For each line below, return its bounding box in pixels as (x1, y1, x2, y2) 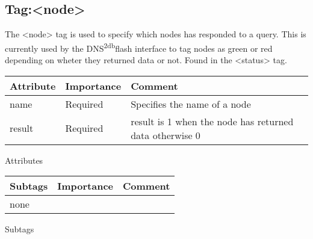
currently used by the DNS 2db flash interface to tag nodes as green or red (5, 40, 273, 54)
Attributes (5, 154, 43, 166)
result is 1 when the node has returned (131, 114, 294, 128)
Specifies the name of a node (131, 96, 251, 111)
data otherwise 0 (131, 128, 200, 142)
